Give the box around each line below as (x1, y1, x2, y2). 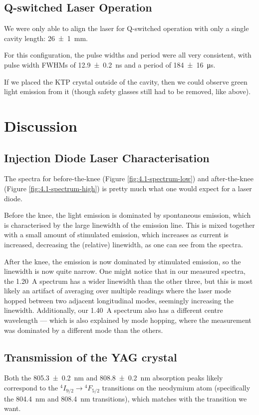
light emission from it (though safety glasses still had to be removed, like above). (4, 86, 251, 97)
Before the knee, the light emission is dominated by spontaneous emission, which (4, 210, 251, 220)
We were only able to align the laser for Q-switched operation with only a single (4, 23, 249, 34)
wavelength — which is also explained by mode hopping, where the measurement (4, 315, 252, 325)
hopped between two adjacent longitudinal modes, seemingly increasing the (4, 295, 234, 305)
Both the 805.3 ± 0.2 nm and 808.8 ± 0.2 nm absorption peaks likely (4, 372, 223, 383)
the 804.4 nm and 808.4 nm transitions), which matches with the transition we (4, 393, 247, 403)
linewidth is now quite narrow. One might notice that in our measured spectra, (4, 266, 246, 276)
